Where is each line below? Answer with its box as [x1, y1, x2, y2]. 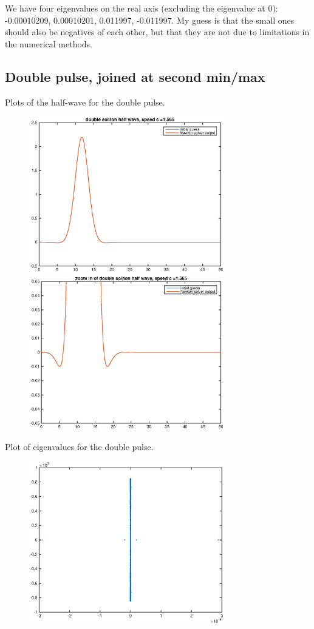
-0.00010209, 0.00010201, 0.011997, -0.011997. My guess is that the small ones [5, 13, 295, 26]
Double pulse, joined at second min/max [5, 67, 265, 86]
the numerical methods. [5, 37, 93, 50]
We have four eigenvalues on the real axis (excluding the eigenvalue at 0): [5, 2, 278, 14]
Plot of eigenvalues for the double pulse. [5, 440, 154, 452]
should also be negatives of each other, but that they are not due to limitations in [5, 25, 310, 38]
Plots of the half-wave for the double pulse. [5, 95, 165, 108]
